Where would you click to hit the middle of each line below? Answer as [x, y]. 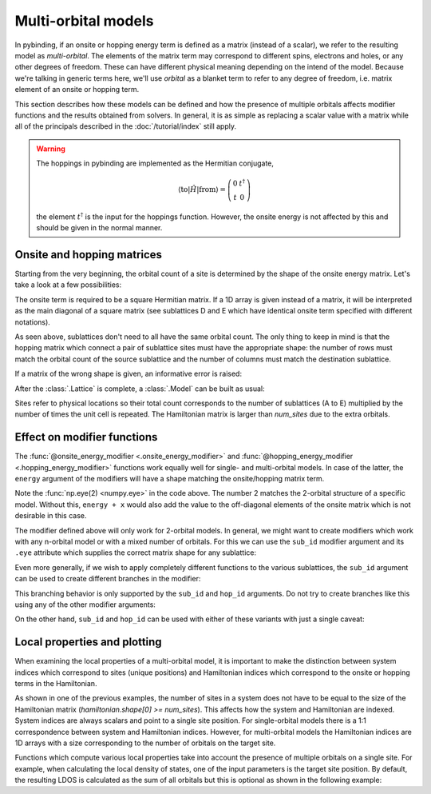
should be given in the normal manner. [99, 228]
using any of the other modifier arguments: [85, 604]
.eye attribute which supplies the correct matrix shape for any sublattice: [136, 553]
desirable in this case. [51, 516]
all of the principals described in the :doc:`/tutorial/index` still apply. [126, 126]
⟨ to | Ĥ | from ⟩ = [202, 190]
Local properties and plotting [89, 642]
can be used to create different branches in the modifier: [108, 579]
